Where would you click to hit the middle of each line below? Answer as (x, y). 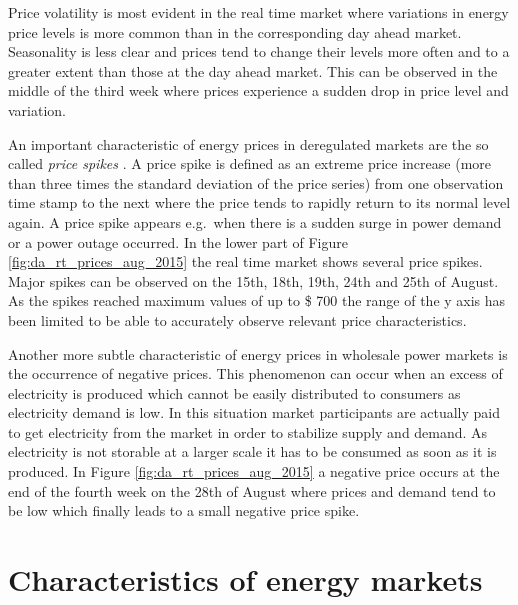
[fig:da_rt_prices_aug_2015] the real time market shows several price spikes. (245, 261)
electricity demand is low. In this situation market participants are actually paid (254, 412)
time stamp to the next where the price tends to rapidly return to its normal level (259, 202)
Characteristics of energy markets (245, 579)
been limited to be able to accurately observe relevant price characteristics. (237, 319)
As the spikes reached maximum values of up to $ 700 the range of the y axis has (257, 300)
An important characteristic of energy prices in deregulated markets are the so (248, 143)
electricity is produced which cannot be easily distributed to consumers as (234, 392)
